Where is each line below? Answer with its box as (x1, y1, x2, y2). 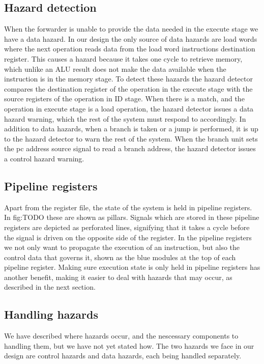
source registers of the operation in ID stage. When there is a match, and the (4, 93, 245, 104)
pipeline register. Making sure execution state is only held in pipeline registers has (4, 262, 260, 272)
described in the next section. (4, 282, 96, 292)
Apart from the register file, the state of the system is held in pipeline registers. (4, 202, 252, 212)
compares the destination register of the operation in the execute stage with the (4, 83, 253, 94)
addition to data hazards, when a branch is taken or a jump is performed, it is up (4, 123, 258, 134)
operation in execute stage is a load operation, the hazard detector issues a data (4, 103, 254, 114)
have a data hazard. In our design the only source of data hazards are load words (4, 33, 257, 44)
